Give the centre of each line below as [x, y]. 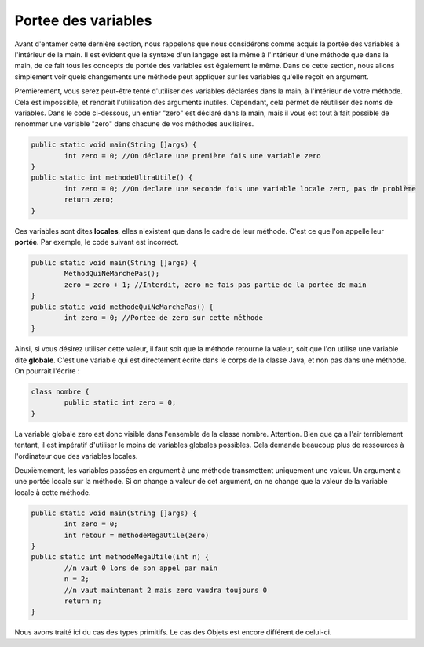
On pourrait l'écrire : [47, 371]
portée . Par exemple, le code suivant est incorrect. [97, 242]
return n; [83, 601]
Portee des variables [83, 20]
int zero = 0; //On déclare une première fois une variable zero [192, 156]
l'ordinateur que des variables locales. [76, 456]
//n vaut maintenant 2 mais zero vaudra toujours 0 [166, 590]
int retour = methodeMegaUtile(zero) [137, 535]
